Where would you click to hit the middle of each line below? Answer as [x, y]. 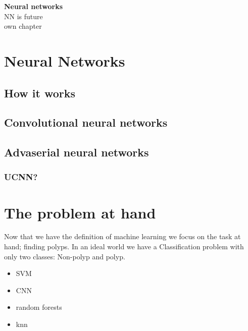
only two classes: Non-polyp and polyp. [65, 256]
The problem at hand [80, 212]
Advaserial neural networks [77, 152]
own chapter [23, 26]
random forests [39, 307]
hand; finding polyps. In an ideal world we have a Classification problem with [124, 246]
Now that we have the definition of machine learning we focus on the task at [122, 236]
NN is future [23, 16]
